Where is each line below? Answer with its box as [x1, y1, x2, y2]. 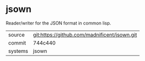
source [8, 31, 25, 38]
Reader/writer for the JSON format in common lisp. [6, 20, 111, 26]
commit [8, 39, 26, 46]
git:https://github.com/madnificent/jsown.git [33, 31, 137, 38]
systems [8, 47, 28, 54]
